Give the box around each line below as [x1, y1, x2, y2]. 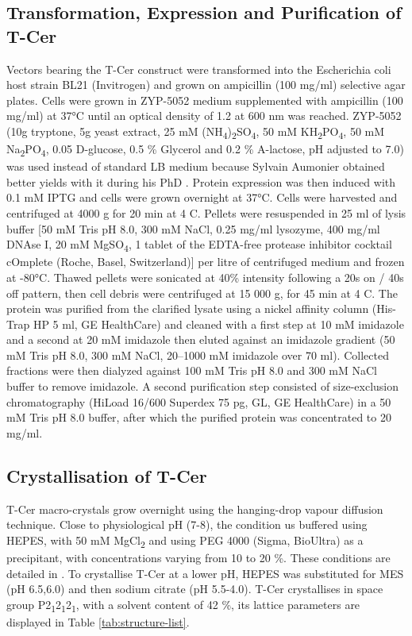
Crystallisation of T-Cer [6, 463, 207, 488]
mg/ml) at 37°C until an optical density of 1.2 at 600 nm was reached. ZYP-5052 [6, 107, 402, 124]
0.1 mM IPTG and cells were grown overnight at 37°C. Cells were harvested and [6, 189, 398, 206]
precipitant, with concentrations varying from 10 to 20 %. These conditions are [6, 549, 391, 565]
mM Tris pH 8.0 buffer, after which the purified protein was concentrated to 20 [6, 409, 391, 426]
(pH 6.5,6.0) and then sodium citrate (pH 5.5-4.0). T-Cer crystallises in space [6, 580, 383, 597]
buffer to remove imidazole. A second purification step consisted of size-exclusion [6, 378, 399, 395]
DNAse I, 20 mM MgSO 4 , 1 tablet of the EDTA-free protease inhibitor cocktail [6, 236, 392, 254]
